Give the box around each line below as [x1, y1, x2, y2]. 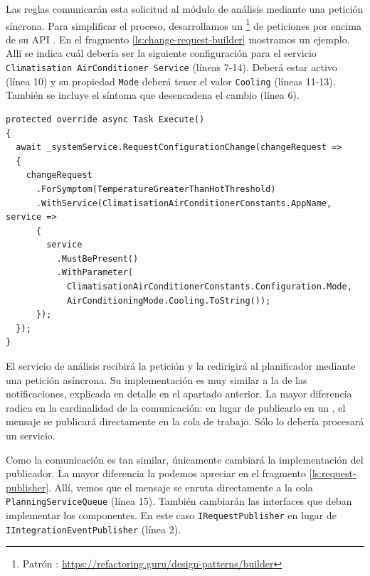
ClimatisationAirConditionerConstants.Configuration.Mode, [66, 282, 352, 292]
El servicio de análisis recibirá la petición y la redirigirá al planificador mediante [6, 358, 356, 373]
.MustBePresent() [56, 253, 139, 264]
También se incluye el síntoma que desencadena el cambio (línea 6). [6, 87, 300, 102]
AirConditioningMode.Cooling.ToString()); [66, 295, 271, 306]
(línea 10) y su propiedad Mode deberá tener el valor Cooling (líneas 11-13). [6, 73, 336, 88]
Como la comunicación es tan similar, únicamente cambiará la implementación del [6, 452, 364, 466]
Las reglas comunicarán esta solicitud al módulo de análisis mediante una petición [6, 1, 364, 16]
